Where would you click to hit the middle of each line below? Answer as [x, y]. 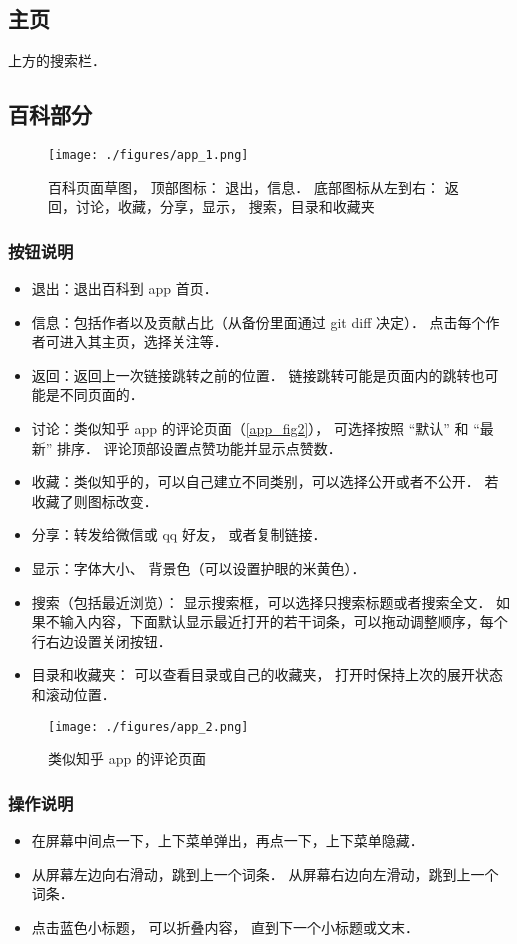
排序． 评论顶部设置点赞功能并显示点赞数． [199, 447]
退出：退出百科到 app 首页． [124, 288]
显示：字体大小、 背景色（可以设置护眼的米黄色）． [198, 568]
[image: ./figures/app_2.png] [148, 726]
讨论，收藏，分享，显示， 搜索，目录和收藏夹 [225, 206]
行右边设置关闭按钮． [101, 640]
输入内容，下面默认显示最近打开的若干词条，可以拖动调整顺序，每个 [283, 621]
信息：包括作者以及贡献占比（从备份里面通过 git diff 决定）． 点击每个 [258, 321]
